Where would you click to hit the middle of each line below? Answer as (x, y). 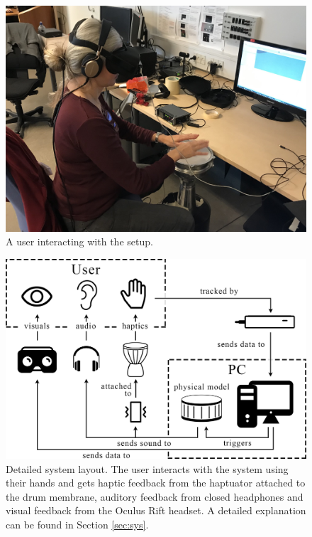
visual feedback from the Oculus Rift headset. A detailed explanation (156, 510)
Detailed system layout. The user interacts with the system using (147, 468)
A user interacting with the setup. (79, 241)
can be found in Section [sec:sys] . (77, 524)
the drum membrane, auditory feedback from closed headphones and (155, 496)
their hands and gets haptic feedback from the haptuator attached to (156, 483)
